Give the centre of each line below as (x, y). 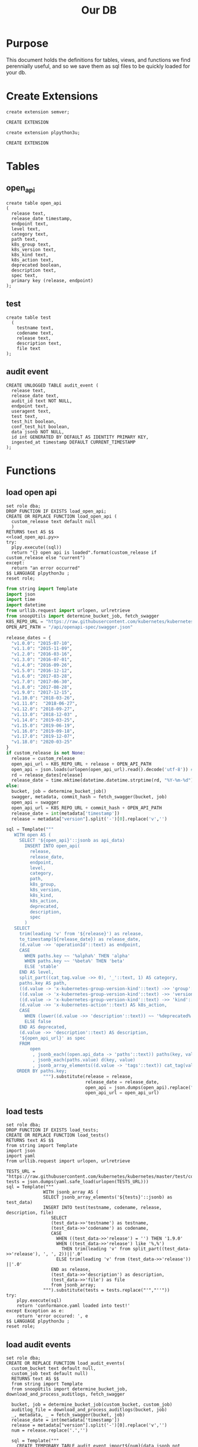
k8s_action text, (33, 260)
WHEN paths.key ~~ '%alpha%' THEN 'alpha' (77, 956)
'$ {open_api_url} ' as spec (52, 1038)
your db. (16, 72)
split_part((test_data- (162, 1249)
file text (29, 348)
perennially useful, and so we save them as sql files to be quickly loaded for (98, 66)
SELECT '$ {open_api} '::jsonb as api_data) (72, 841)
